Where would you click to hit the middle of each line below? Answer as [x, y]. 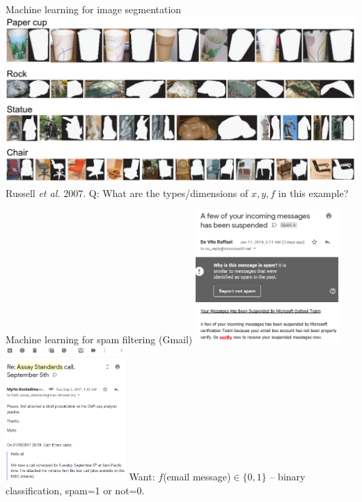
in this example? [313, 193]
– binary [288, 477]
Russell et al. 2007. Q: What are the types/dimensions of [127, 193]
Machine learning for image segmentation [94, 9]
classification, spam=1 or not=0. [75, 490]
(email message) [197, 477]
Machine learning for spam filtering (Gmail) [99, 339]
